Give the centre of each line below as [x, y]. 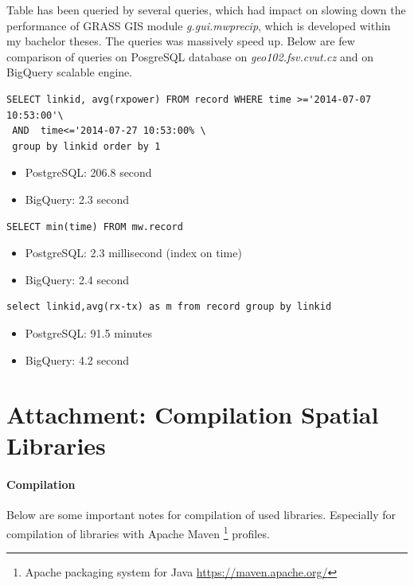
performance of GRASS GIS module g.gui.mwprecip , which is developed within [199, 25]
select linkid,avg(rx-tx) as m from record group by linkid [169, 307]
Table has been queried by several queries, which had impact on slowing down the [206, 10]
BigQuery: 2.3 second [77, 199]
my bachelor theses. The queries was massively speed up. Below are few [181, 41]
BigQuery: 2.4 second [77, 279]
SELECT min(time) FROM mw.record [95, 227]
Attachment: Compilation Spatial [193, 414]
